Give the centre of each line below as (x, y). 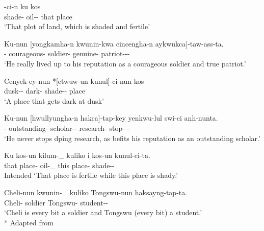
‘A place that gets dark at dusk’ (54, 100)
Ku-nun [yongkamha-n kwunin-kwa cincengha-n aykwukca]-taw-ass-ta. (114, 43)
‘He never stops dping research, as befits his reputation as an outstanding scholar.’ (132, 138)
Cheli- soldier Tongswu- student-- (56, 202)
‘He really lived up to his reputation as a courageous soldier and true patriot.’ (125, 63)
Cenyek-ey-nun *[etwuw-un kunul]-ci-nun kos (74, 80)
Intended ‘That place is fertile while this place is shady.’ (91, 175)
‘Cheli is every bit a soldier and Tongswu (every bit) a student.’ (103, 212)
